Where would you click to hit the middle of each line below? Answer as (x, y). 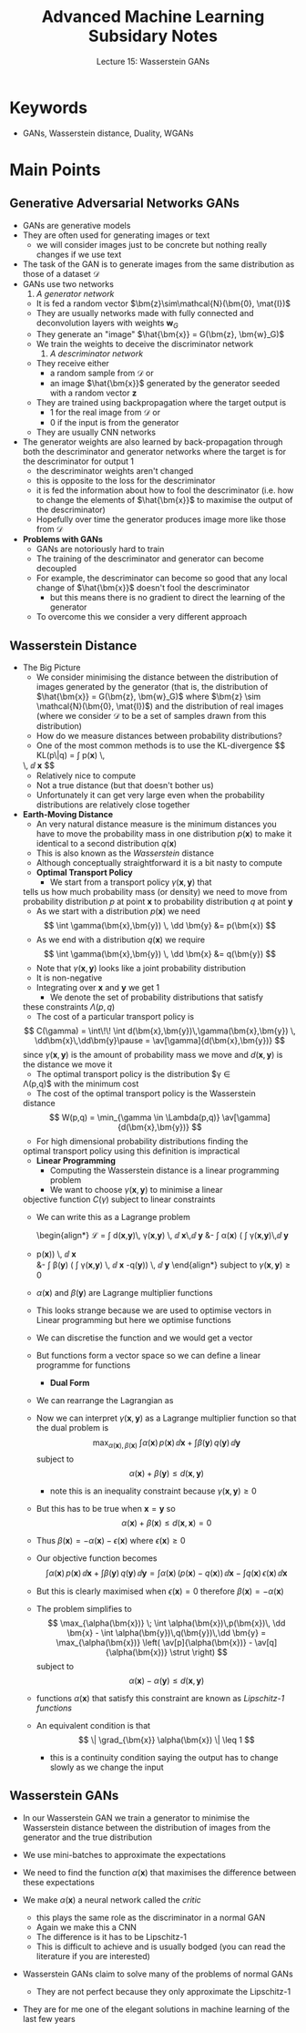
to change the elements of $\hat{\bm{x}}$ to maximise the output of (164, 500)
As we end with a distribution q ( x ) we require (121, 939)
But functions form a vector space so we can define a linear (148, 1356)
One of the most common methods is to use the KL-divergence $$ (160, 745)
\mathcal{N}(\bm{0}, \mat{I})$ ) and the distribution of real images (160, 706)
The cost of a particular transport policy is (115, 1017)
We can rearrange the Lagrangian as (105, 1401)
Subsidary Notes (153, 36)
